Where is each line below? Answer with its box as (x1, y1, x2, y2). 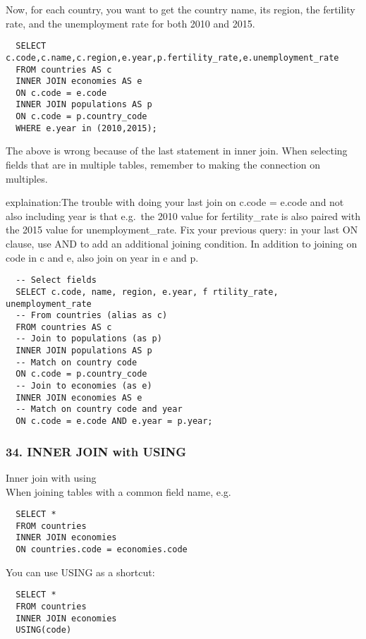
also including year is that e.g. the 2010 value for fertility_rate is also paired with (6, 208, 360, 223)
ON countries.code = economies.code (16, 544, 188, 555)
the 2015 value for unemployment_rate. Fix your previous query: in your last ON (6, 222, 358, 237)
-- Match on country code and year (16, 404, 183, 415)
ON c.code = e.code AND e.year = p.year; (16, 416, 213, 427)
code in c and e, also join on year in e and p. (6, 250, 199, 264)
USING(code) (16, 625, 72, 635)
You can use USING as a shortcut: (6, 564, 155, 579)
